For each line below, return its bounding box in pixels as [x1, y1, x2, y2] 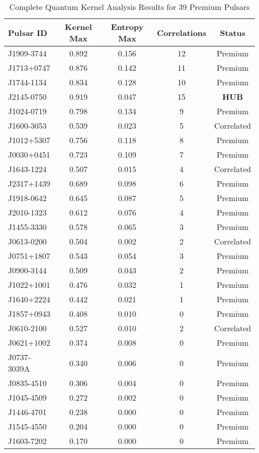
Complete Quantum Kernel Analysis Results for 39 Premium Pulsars [9, 1, 250, 12]
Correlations [157, 26, 207, 38]
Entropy [111, 21, 143, 32]
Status [220, 26, 246, 38]
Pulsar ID [8, 26, 47, 38]
